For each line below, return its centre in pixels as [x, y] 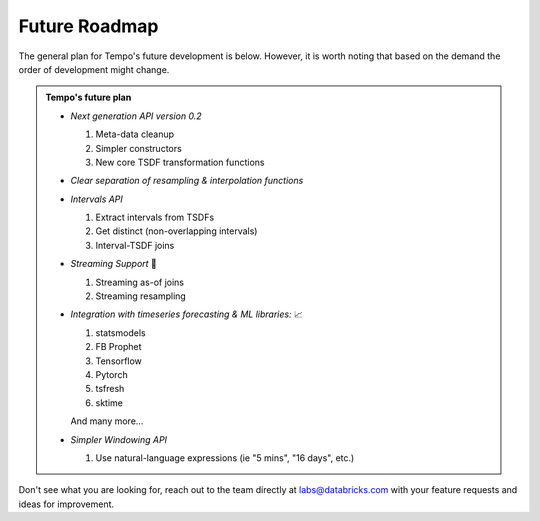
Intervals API [97, 199]
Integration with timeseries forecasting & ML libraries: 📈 [187, 314]
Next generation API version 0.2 [136, 116]
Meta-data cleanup [135, 134]
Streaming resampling [141, 296]
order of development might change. [94, 69]
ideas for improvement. [66, 504]
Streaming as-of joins [140, 282]
